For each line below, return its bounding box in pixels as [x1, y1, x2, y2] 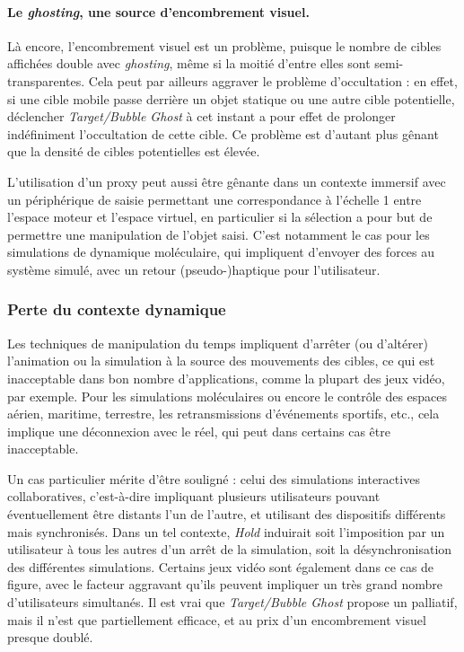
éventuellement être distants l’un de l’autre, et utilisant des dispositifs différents [7, 505, 446, 524]
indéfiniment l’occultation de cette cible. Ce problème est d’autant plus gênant [7, 124, 439, 143]
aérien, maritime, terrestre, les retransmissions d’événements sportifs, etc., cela [7, 404, 440, 423]
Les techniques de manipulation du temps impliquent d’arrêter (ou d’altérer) [7, 333, 428, 352]
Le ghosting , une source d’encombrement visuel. [7, 2, 310, 21]
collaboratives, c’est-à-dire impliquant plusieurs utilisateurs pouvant [7, 487, 381, 506]
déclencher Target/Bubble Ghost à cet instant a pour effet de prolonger [7, 107, 396, 126]
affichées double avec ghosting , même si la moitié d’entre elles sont [7, 54, 371, 73]
